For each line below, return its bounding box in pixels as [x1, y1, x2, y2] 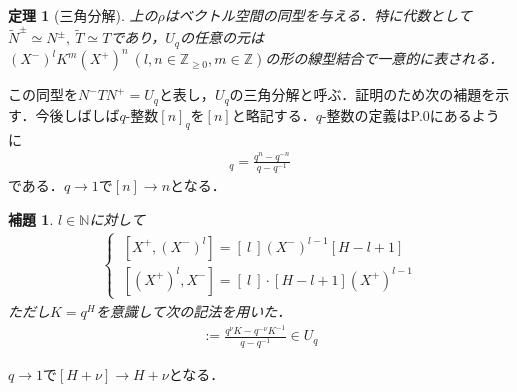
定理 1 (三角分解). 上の [8, 5, 158, 25]
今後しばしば [35, 104, 120, 125]
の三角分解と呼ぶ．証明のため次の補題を [229, 84, 496, 105]
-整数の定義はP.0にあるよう [321, 104, 500, 125]
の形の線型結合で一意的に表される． [265, 48, 504, 69]
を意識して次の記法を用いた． [95, 300, 292, 321]
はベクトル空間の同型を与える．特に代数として [164, 5, 472, 25]
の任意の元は [179, 27, 264, 48]
